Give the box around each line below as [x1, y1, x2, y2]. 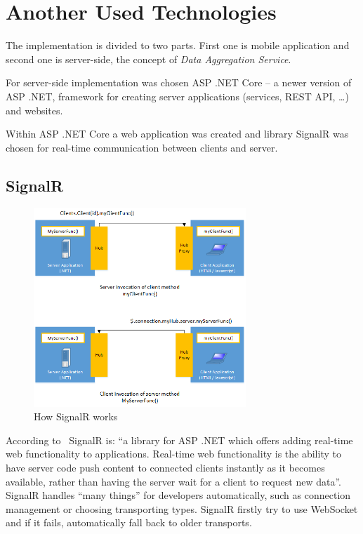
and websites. [6, 102, 63, 117]
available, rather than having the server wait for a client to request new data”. [6, 474, 341, 488]
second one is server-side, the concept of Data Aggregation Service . [6, 51, 291, 66]
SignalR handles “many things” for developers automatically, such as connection [6, 488, 351, 502]
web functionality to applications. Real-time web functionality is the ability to [6, 446, 341, 461]
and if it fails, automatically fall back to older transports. [6, 515, 252, 530]
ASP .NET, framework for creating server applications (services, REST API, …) [6, 88, 349, 103]
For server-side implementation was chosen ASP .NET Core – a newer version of [6, 75, 352, 90]
